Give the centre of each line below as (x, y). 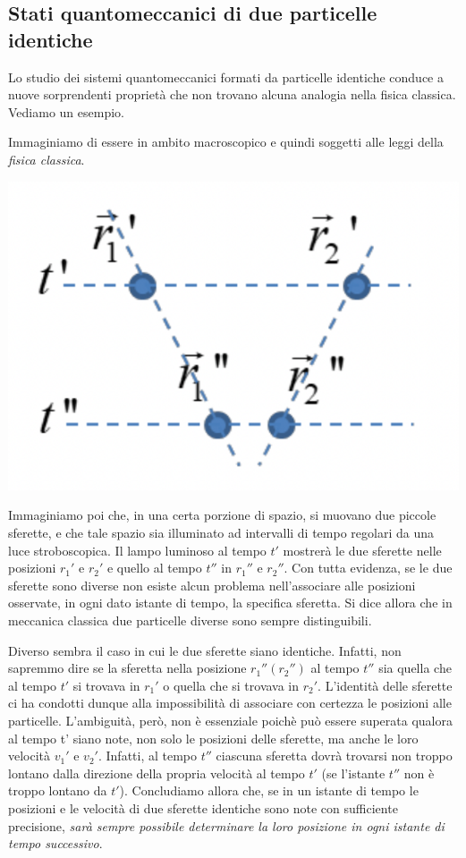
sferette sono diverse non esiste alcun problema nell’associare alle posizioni (212, 585)
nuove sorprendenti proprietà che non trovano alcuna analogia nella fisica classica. (232, 94)
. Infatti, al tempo (148, 756)
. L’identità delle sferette (385, 685)
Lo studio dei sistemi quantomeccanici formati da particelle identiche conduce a (226, 76)
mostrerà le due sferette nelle (362, 550)
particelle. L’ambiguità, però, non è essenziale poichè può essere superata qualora (230, 721)
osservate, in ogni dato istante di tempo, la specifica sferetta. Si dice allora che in (230, 603)
